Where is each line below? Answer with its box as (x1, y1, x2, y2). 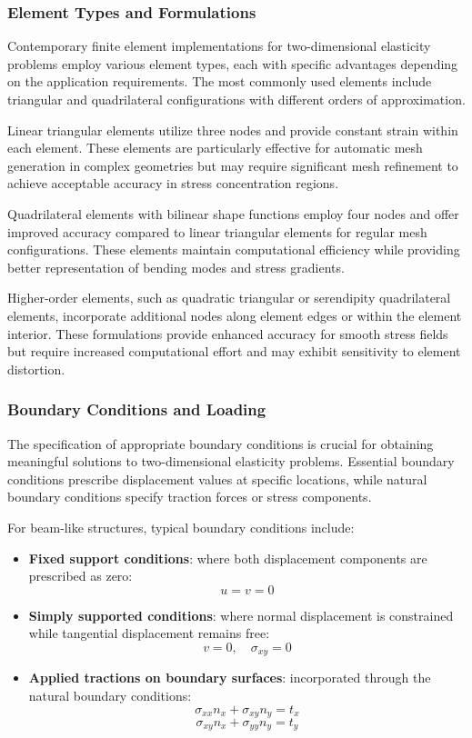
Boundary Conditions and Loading (7, 398, 266, 421)
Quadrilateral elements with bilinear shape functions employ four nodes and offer (7, 204, 459, 223)
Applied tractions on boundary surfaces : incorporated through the (28, 668, 431, 687)
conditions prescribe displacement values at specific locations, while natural (7, 469, 427, 488)
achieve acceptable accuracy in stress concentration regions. (7, 174, 339, 193)
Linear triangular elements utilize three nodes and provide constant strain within (7, 120, 458, 139)
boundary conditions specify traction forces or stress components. (7, 487, 372, 506)
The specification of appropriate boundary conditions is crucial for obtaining (7, 434, 434, 453)
